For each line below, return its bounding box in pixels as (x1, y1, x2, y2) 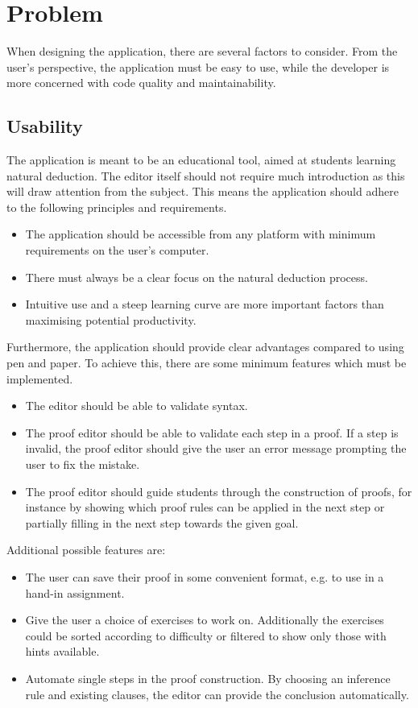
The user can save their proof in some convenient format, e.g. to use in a (25, 568, 384, 585)
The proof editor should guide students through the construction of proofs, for (25, 482, 412, 499)
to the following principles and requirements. (6, 198, 227, 215)
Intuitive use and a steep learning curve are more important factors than (25, 296, 384, 313)
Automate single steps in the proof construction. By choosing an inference (25, 669, 391, 686)
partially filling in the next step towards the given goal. (25, 514, 299, 531)
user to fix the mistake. (25, 456, 140, 473)
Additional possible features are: (6, 541, 166, 558)
